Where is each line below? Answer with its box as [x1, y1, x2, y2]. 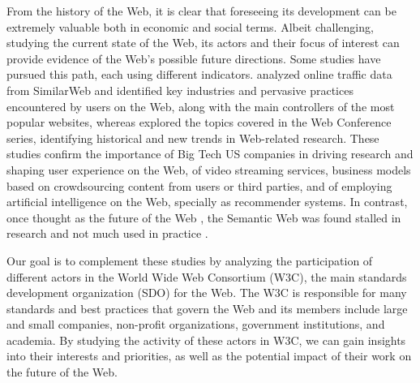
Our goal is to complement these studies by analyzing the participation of [6, 252, 373, 269]
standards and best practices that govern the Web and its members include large [6, 299, 408, 316]
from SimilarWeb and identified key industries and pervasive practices [6, 81, 354, 98]
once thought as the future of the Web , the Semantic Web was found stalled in [6, 209, 401, 226]
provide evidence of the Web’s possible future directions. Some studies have [6, 49, 381, 67]
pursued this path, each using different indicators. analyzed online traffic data [6, 66, 392, 83]
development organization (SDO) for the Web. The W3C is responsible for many [6, 284, 407, 301]
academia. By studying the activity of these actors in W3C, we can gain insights [6, 331, 406, 348]
